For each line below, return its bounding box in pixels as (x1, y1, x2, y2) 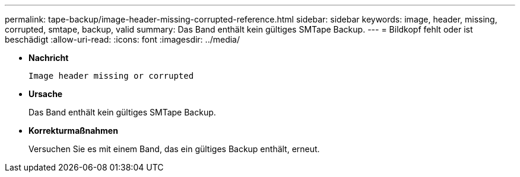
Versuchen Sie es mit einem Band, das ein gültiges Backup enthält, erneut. (28, 144, 320, 154)
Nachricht (28, 53, 69, 63)
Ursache (28, 89, 63, 99)
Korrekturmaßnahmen (28, 125, 118, 136)
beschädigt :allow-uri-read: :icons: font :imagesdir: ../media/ (5, 34, 240, 44)
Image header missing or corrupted (28, 71, 194, 81)
